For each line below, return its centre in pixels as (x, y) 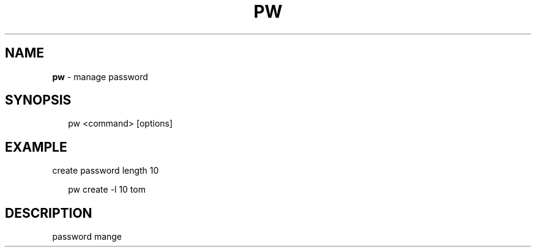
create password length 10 (106, 171)
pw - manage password (100, 76)
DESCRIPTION (49, 213)
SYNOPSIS (38, 100)
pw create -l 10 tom (107, 190)
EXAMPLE (36, 147)
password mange (87, 237)
